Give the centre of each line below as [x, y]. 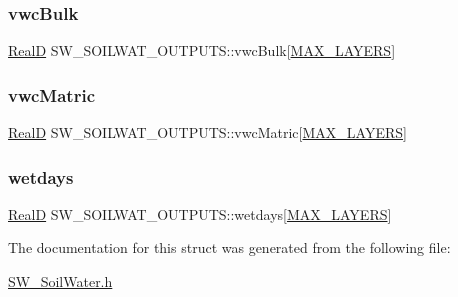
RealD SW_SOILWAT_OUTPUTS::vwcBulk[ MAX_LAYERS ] [202, 50]
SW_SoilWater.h [60, 281]
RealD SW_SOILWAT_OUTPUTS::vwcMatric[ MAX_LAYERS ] [207, 132]
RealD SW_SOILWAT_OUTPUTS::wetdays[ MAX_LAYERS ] [200, 213]
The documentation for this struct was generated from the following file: [229, 247]
